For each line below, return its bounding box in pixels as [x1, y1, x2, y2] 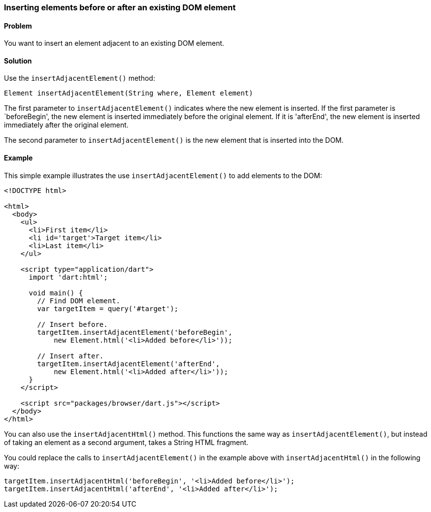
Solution [4, 56, 32, 65]
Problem [4, 21, 32, 30]
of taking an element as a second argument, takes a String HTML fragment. [4, 438, 249, 447]
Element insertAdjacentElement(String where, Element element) [4, 89, 253, 97]
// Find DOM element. [37, 296, 121, 305]
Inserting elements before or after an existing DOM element [4, 2, 236, 12]
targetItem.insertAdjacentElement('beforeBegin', [37, 328, 232, 336]
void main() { [29, 288, 83, 297]
